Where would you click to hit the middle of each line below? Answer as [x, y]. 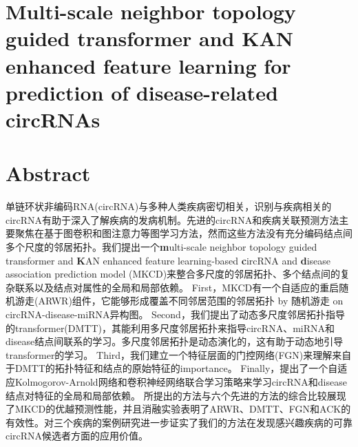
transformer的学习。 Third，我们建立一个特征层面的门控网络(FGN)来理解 [169, 354]
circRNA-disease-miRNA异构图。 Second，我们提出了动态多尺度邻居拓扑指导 [175, 314]
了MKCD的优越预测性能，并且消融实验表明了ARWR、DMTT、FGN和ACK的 [178, 409]
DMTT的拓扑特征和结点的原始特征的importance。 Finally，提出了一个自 [176, 368]
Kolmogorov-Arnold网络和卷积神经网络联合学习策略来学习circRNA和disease [181, 381]
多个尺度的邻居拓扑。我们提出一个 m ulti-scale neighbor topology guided [161, 247]
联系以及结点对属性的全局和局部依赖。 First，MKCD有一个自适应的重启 [177, 287]
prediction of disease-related [142, 92]
